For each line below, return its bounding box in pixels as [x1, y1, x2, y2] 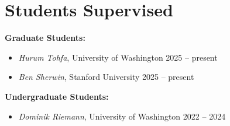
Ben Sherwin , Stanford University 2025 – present [18, 71, 194, 83]
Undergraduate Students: [5, 90, 109, 102]
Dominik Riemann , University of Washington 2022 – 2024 [18, 110, 226, 122]
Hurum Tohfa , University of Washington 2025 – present [18, 51, 218, 63]
